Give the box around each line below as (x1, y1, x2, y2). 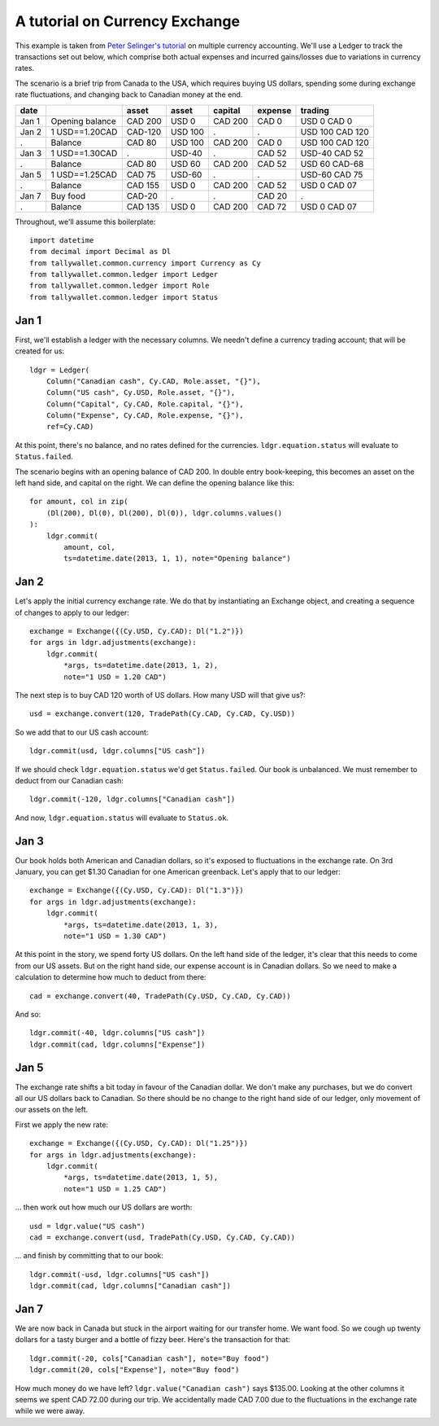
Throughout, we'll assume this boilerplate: (15, 217, 156, 226)
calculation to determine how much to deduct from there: (15, 972, 206, 982)
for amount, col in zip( (29, 497, 128, 507)
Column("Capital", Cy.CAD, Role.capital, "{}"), (46, 399, 244, 409)
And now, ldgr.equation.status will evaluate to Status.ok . (15, 813, 229, 823)
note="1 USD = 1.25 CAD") (63, 1184, 167, 1193)
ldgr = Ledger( (29, 365, 90, 375)
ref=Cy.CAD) (46, 422, 94, 432)
